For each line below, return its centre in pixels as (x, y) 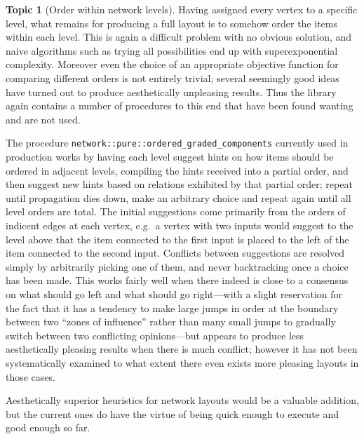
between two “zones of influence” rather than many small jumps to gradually (171, 322)
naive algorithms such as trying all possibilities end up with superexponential (172, 50)
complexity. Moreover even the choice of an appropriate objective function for (172, 64)
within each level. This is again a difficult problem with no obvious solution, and (179, 37)
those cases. (31, 376)
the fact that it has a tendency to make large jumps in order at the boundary (172, 308)
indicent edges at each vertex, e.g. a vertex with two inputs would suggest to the (180, 225)
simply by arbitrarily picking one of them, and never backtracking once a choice (177, 266)
